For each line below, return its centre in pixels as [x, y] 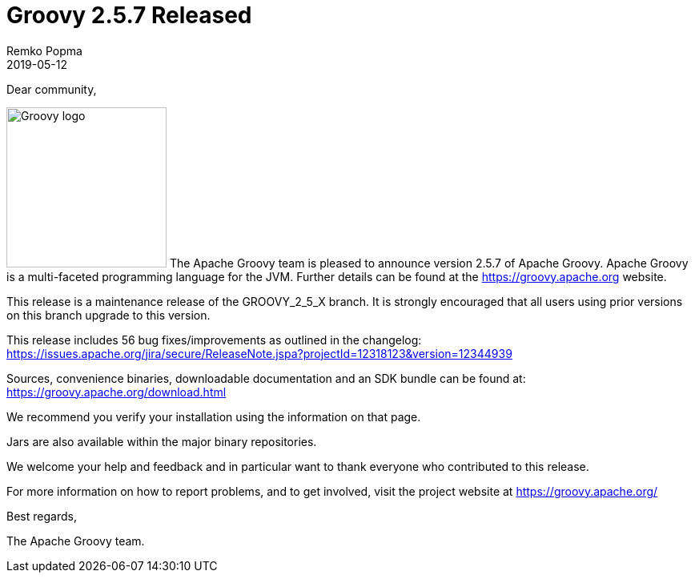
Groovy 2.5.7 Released [129, 15]
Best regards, [42, 516]
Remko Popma [44, 50]
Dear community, [52, 89]
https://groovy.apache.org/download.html [117, 392]
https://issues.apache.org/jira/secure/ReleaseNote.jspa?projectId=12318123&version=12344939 [259, 353]
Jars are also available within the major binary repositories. [162, 441]
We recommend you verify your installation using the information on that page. [214, 416]
